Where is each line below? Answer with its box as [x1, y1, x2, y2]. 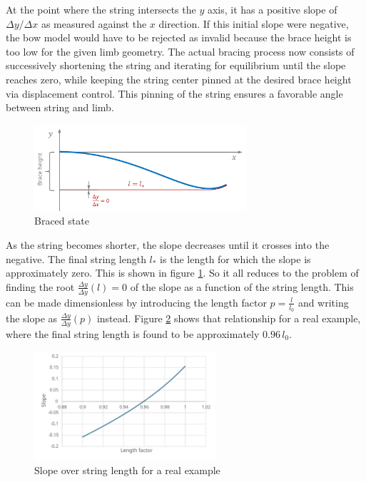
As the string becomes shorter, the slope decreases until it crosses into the [6, 237, 330, 252]
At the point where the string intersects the [6, 2, 196, 16]
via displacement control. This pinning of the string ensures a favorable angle [6, 86, 343, 101]
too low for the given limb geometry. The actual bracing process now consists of [6, 43, 355, 58]
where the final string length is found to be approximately [6, 326, 260, 341]
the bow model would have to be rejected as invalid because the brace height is [6, 30, 352, 45]
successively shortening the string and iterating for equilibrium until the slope [6, 58, 346, 73]
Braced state [34, 213, 89, 228]
